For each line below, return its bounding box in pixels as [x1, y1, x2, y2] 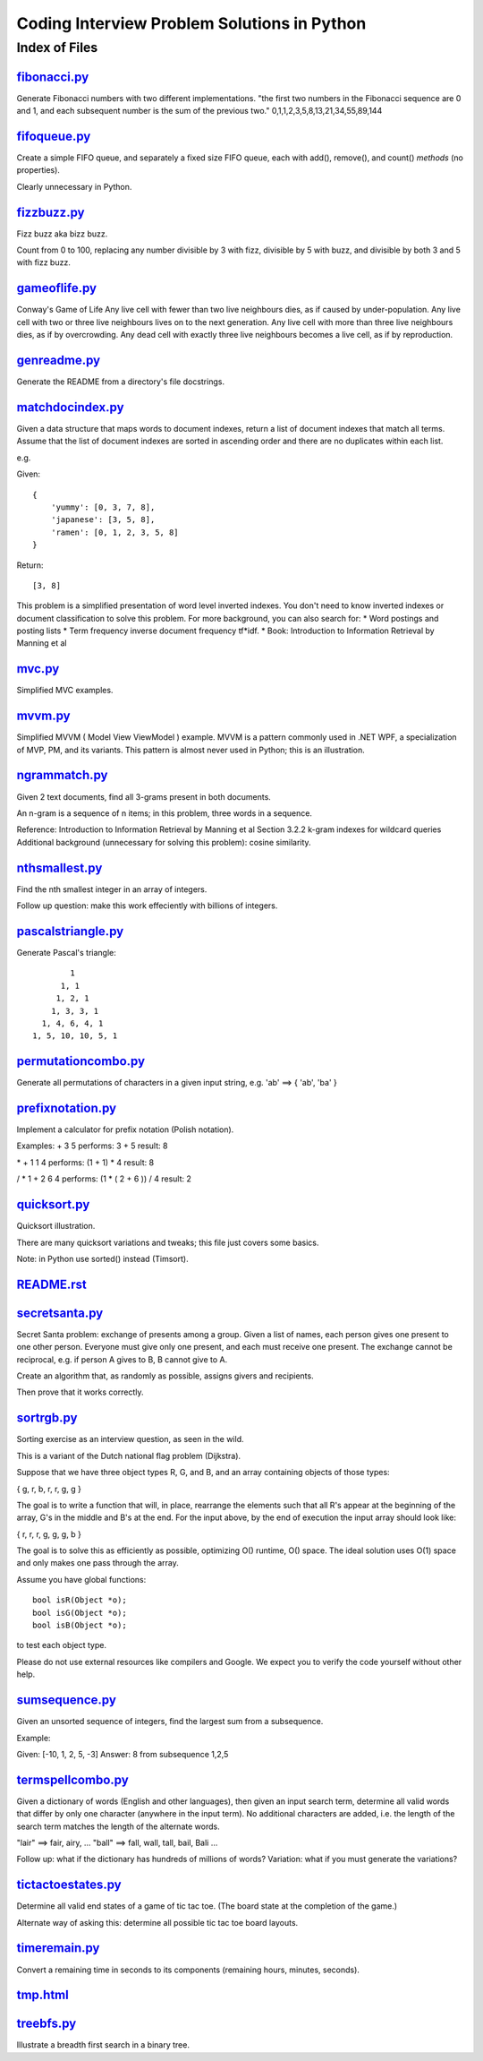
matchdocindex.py [16, 399, 124, 415]
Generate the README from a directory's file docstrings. [16, 376, 225, 387]
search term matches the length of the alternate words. [16, 1821, 220, 1832]
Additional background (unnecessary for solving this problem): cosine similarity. [16, 837, 312, 847]
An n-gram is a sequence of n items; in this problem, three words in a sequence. [16, 807, 313, 819]
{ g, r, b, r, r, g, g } [16, 1483, 82, 1494]
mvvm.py [16, 708, 71, 724]
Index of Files [16, 39, 98, 56]
